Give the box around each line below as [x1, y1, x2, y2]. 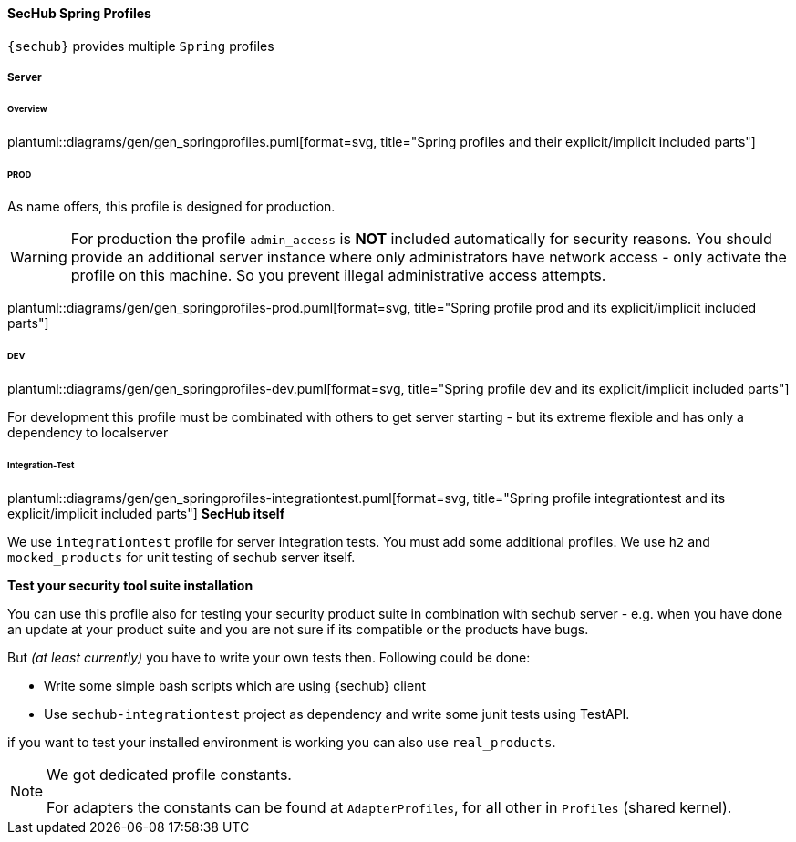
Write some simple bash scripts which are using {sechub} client [44, 677, 426, 693]
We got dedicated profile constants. [47, 765, 292, 784]
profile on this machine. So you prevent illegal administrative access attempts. [70, 266, 606, 285]
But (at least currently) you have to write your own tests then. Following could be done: [7, 649, 531, 665]
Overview [7, 103, 47, 114]
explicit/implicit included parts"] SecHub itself [7, 505, 285, 521]
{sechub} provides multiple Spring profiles [7, 37, 274, 54]
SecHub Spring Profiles [7, 5, 151, 21]
